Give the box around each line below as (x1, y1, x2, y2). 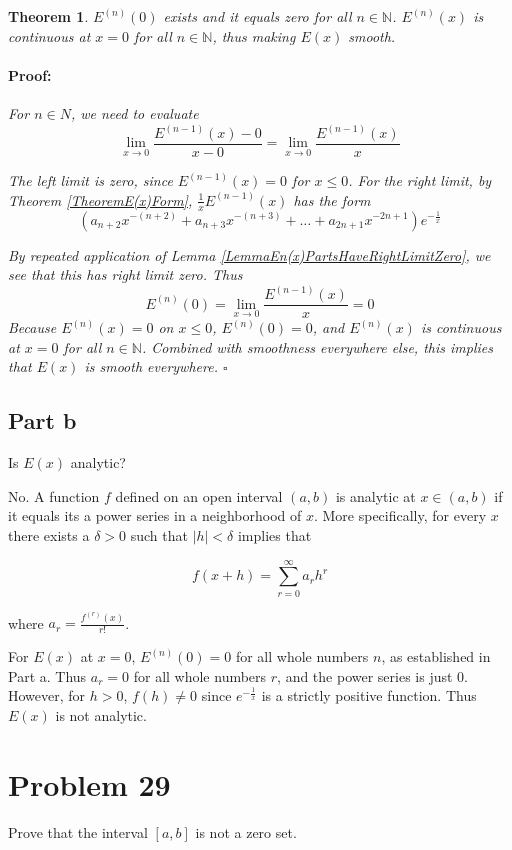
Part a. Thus (8, 665, 87, 686)
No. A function (8, 485, 100, 506)
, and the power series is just (277, 665, 453, 686)
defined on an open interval (115, 485, 283, 506)
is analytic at (335, 485, 416, 506)
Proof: (8, 64, 52, 85)
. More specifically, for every (313, 505, 487, 526)
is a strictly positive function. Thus (261, 685, 477, 706)
